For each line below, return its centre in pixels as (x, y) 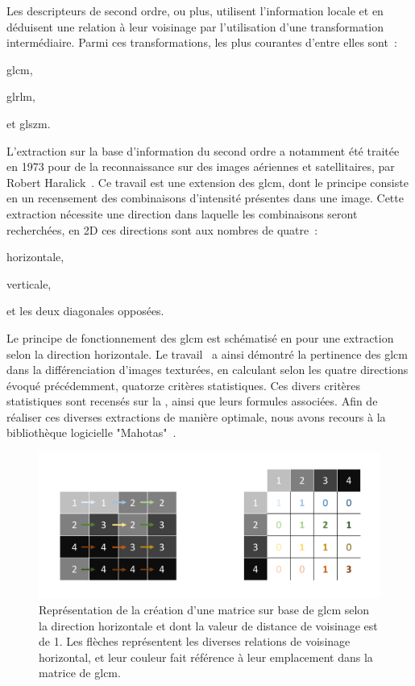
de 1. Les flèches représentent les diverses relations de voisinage (195, 641)
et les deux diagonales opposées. (85, 311)
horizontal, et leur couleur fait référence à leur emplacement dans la (206, 657)
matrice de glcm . (80, 673)
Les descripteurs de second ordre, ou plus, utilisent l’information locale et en (195, 10)
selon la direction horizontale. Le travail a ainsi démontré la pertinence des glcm (207, 353)
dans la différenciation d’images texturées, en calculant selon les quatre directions (207, 370)
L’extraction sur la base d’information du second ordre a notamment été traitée (203, 150)
